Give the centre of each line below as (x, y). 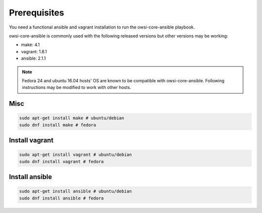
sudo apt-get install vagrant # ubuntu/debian (75, 155)
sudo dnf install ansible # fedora (61, 198)
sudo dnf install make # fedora (58, 125)
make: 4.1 (30, 45)
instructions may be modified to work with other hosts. (77, 88)
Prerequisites (37, 13)
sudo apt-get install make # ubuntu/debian (72, 118)
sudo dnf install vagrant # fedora (61, 161)
